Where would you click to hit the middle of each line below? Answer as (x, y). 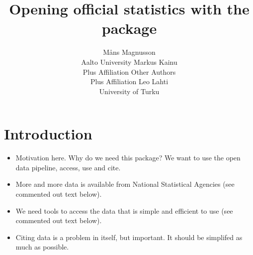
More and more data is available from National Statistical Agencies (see (125, 184)
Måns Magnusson (129, 52)
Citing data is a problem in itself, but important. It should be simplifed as (129, 237)
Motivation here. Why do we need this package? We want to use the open (128, 158)
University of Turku (129, 91)
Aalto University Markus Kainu (129, 62)
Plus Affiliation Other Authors (129, 71)
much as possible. (42, 247)
